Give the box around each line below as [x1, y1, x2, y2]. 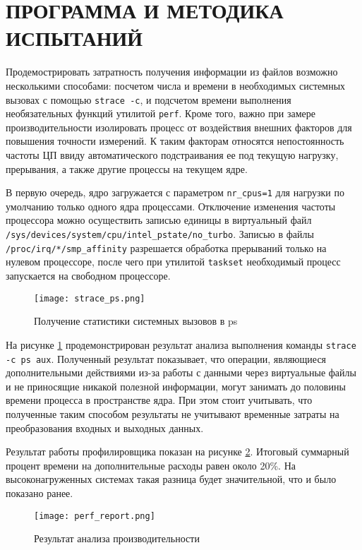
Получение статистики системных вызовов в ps [34, 313, 238, 328]
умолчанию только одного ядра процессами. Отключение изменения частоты [6, 198, 336, 213]
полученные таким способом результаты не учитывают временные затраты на [6, 406, 339, 421]
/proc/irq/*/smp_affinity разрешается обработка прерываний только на [6, 240, 327, 255]
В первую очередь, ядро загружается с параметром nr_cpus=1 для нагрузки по [6, 185, 344, 200]
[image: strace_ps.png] [34, 293, 145, 304]
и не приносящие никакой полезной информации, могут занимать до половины [6, 378, 346, 393]
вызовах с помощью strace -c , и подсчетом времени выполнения [6, 92, 291, 107]
